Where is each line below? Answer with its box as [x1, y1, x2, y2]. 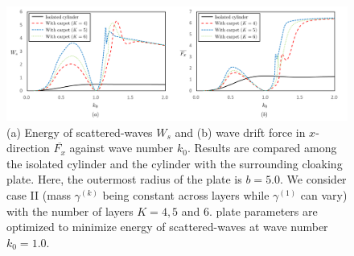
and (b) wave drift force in [175, 123, 306, 140]
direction [6, 139, 50, 156]
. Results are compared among [187, 139, 337, 156]
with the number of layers [6, 202, 134, 219]
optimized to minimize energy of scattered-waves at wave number [6, 218, 328, 235]
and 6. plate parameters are [181, 202, 318, 219]
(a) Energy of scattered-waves [6, 123, 153, 140]
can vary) [300, 186, 348, 203]
